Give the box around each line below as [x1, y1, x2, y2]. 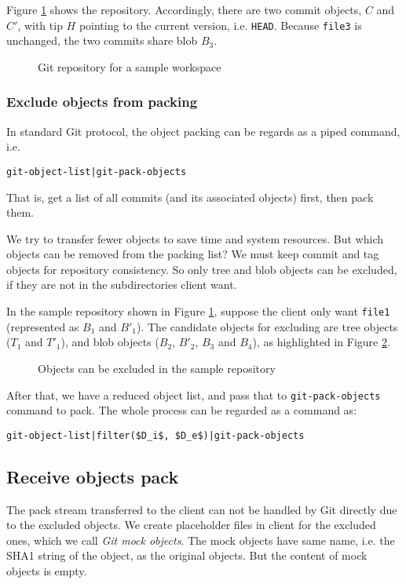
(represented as [6, 318, 79, 334]
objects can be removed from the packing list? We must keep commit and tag [6, 246, 379, 262]
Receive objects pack [6, 464, 179, 488]
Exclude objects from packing [6, 92, 198, 111]
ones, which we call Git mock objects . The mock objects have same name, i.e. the [6, 531, 395, 548]
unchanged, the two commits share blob [6, 32, 198, 49]
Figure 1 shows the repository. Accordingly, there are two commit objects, [6, 2, 362, 17]
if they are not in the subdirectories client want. [6, 276, 237, 293]
